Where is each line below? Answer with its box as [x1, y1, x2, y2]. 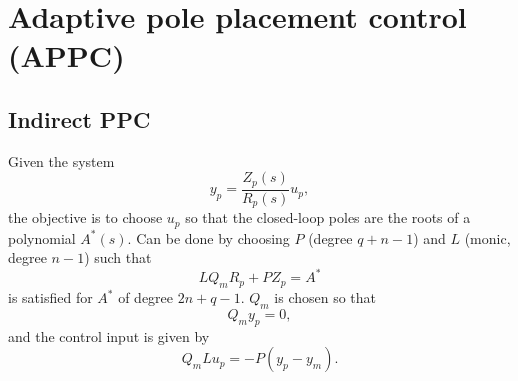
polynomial [8, 227, 76, 248]
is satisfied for [8, 287, 93, 308]
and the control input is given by [8, 325, 210, 346]
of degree [118, 287, 174, 308]
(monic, [464, 227, 511, 248]
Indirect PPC [8, 103, 151, 134]
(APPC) [8, 35, 125, 76]
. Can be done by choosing [127, 227, 290, 248]
